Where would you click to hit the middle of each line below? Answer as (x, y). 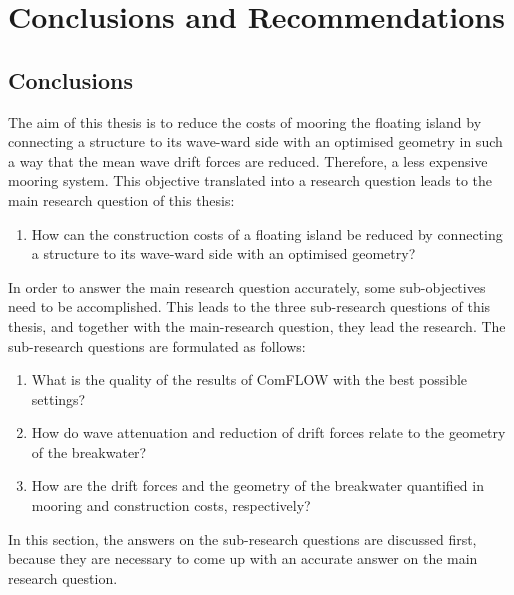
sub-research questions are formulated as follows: (157, 345)
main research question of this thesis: (121, 199)
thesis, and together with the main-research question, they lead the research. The (257, 325)
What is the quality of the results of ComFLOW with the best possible (249, 379)
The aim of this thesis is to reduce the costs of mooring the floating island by (245, 121)
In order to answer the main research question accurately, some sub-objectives (247, 286)
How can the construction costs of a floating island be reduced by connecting (267, 233)
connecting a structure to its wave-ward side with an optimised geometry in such (255, 141)
